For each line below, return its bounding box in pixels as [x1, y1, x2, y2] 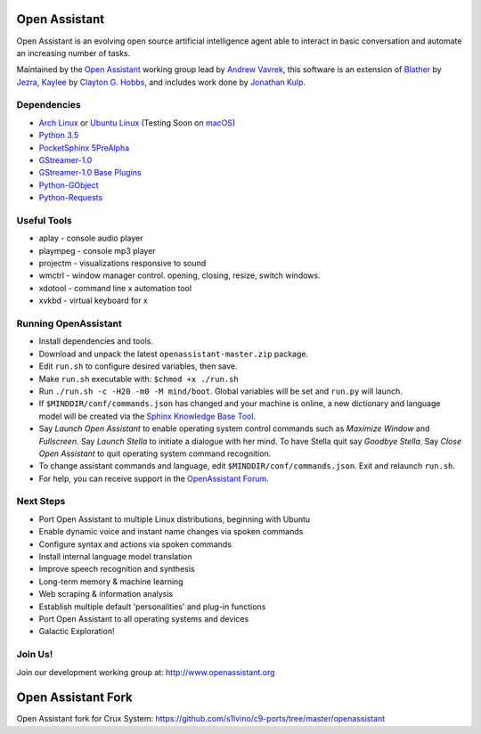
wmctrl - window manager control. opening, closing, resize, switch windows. [38, 270, 321, 281]
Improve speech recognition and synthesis [38, 564, 195, 575]
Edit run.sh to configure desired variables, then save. [38, 361, 238, 371]
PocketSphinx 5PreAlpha [38, 143, 130, 153]
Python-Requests [38, 192, 103, 203]
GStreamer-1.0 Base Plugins [38, 167, 142, 178]
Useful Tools [16, 214, 73, 226]
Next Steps [16, 495, 66, 508]
